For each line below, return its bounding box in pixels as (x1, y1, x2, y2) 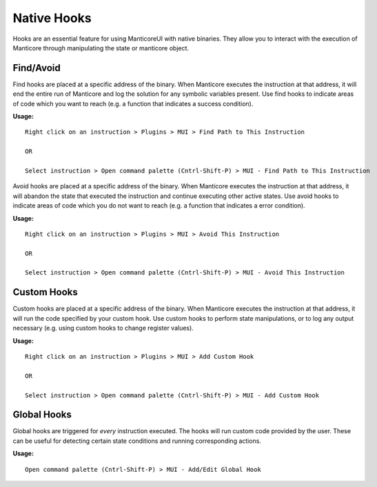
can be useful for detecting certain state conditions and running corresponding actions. (12, 437, 262, 445)
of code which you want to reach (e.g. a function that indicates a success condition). (12, 99, 254, 108)
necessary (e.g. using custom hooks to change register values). (12, 324, 194, 332)
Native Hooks (12, 10, 92, 26)
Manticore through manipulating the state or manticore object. (12, 43, 190, 52)
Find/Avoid (12, 62, 61, 74)
